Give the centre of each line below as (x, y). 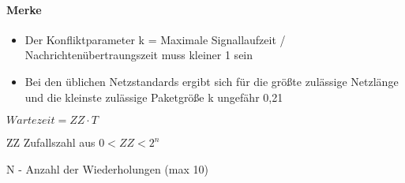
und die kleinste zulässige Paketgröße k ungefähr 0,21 (154, 97)
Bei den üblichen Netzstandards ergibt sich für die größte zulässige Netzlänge (212, 81)
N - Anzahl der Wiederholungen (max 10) (107, 168)
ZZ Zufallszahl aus (51, 142)
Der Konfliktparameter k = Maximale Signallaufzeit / (155, 39)
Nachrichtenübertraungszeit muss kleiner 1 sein (139, 55)
